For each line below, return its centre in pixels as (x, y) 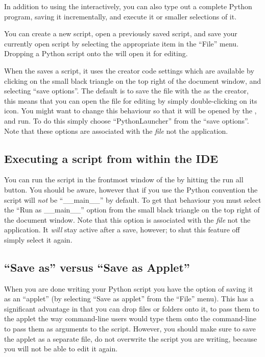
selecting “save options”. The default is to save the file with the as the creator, (126, 91)
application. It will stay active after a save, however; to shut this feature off (122, 230)
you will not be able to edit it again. (61, 349)
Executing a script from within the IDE (111, 158)
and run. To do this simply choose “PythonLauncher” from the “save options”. (127, 120)
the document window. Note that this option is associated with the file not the (127, 219)
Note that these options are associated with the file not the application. (116, 130)
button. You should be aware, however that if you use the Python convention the (131, 189)
